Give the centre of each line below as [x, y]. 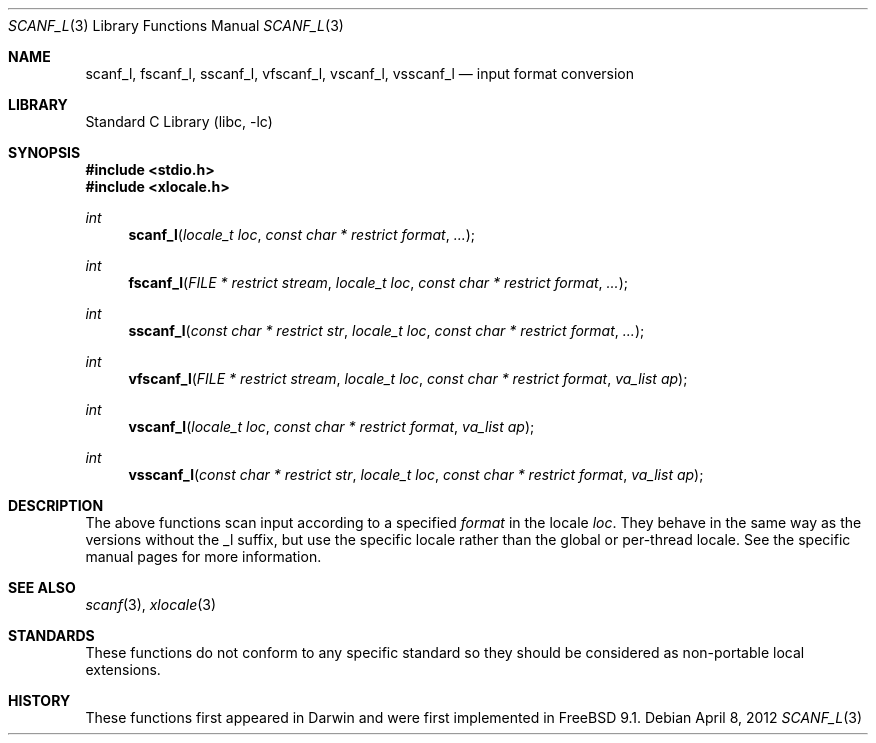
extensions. [123, 669]
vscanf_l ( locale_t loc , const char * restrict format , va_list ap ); [331, 426]
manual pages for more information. [203, 556]
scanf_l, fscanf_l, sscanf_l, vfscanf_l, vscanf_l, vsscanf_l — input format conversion [360, 73]
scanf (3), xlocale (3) [151, 604]
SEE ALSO [42, 587]
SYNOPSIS [44, 152]
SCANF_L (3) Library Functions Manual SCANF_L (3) [176, 25]
